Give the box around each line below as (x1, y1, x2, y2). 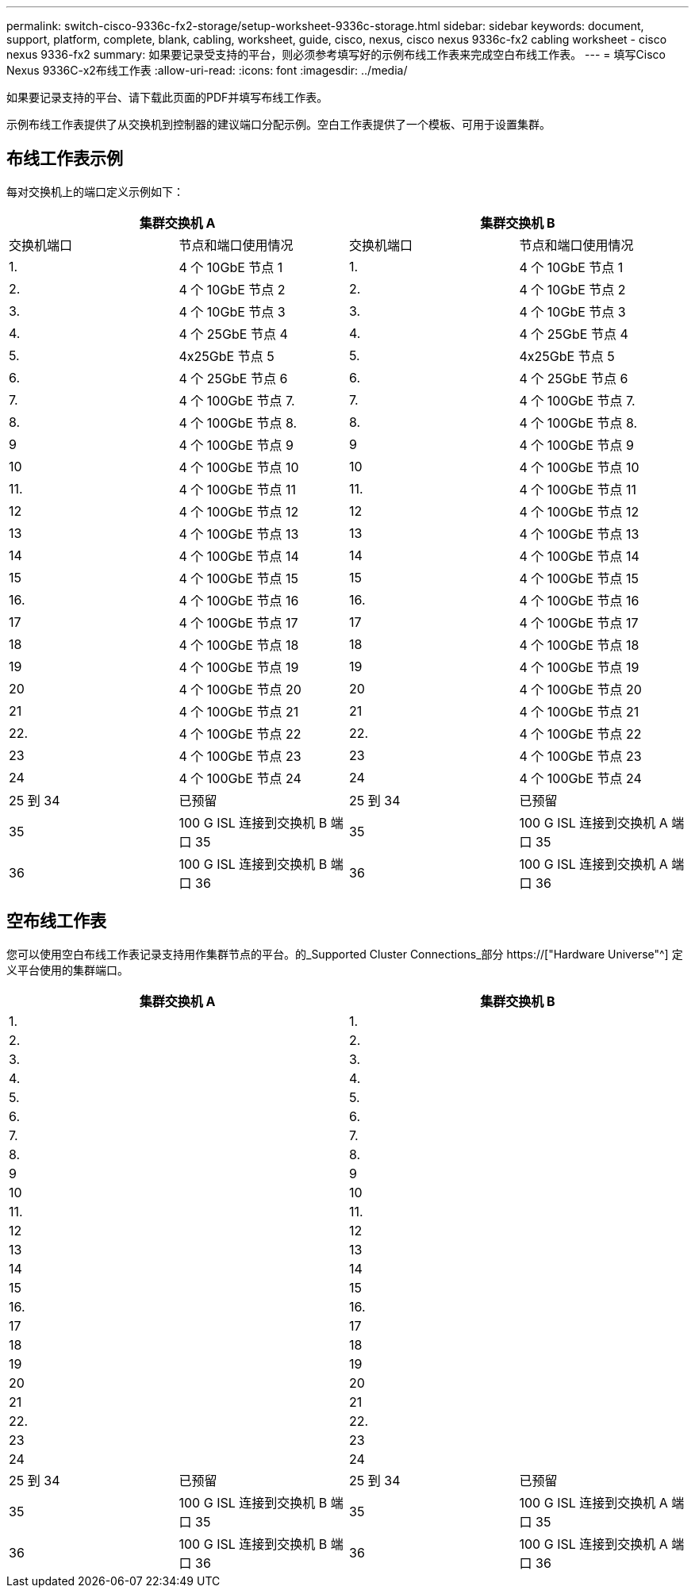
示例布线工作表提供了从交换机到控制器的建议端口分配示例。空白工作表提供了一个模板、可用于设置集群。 (6, 117, 551, 131)
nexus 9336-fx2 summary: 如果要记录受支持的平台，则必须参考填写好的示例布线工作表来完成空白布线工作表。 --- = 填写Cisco (6, 48, 666, 61)
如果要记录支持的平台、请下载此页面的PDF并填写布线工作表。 (6, 90, 328, 104)
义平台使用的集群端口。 (6, 962, 129, 977)
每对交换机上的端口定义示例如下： (6, 184, 184, 198)
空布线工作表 (6, 911, 106, 931)
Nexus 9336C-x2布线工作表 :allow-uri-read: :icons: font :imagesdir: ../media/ (6, 63, 408, 77)
